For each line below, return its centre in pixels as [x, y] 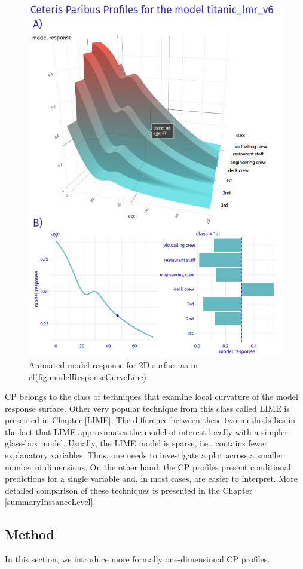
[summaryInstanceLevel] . [50, 502]
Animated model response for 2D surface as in [113, 364]
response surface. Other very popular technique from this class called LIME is [147, 408]
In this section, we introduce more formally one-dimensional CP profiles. [137, 559]
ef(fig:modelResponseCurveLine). [89, 376]
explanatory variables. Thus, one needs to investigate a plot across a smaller [144, 455]
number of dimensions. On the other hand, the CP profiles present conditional [148, 466]
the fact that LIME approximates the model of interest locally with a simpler [146, 431]
